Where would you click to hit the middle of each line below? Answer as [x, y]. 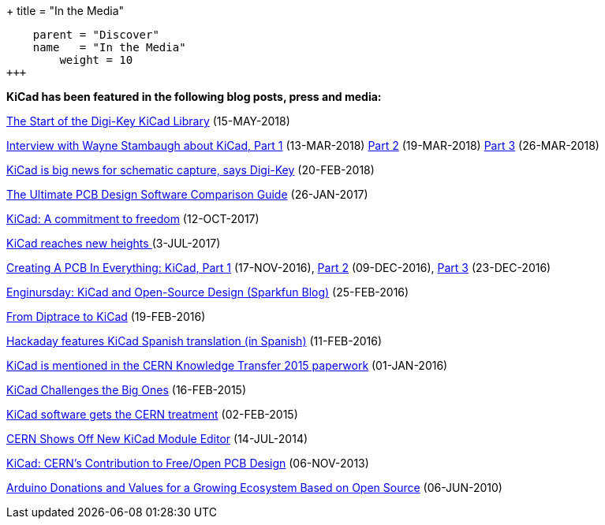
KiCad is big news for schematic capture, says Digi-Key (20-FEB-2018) [190, 170]
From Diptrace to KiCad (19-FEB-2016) [106, 316]
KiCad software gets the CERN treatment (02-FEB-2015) [152, 414]
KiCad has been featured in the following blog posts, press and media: [194, 97]
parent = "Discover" [96, 35]
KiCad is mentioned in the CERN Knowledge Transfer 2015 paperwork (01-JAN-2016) [227, 365]
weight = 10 [96, 60]
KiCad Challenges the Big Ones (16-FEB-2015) [126, 390]
